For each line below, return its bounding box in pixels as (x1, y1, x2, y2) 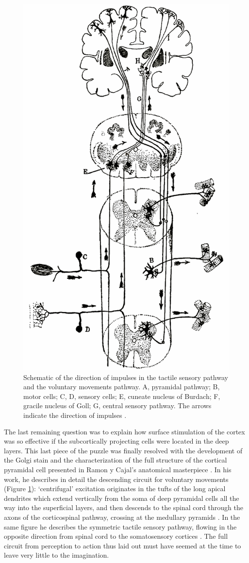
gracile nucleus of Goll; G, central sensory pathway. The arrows (23, 400, 212, 411)
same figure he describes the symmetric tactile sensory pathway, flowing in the (4, 521, 237, 531)
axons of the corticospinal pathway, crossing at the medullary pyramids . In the (4, 512, 240, 522)
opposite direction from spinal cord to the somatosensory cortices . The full (4, 531, 228, 541)
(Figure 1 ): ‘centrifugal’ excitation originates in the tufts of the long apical (4, 483, 226, 494)
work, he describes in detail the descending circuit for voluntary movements (4, 474, 229, 484)
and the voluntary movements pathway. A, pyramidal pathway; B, (23, 381, 220, 392)
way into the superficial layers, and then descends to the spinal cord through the (4, 502, 243, 513)
